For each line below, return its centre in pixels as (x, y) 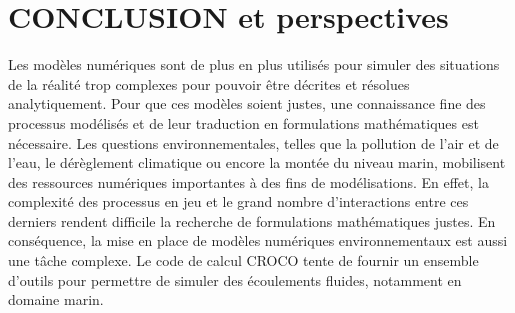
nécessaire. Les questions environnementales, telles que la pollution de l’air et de (253, 142)
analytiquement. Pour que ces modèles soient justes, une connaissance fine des (247, 103)
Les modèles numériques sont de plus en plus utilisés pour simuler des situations (254, 64)
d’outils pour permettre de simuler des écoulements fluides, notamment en (235, 279)
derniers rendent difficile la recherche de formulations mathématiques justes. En (252, 220)
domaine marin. (56, 299)
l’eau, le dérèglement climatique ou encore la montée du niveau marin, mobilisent (257, 162)
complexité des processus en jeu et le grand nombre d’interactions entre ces (238, 201)
